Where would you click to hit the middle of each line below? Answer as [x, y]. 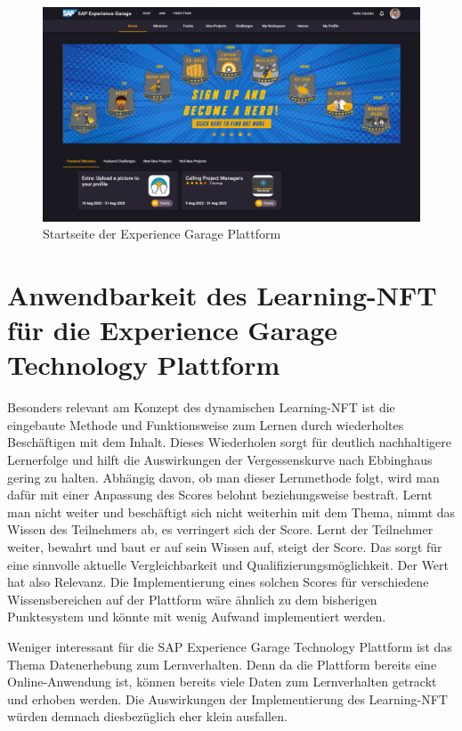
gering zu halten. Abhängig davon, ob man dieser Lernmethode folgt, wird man [223, 477]
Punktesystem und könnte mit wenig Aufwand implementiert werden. [197, 617]
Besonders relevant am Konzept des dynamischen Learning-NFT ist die [201, 407]
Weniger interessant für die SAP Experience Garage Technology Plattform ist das [230, 646]
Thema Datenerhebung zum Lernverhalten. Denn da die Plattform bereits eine [222, 664]
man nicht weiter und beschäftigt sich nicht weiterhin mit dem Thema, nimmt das [231, 512]
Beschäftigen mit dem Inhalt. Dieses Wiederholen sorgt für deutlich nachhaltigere [230, 442]
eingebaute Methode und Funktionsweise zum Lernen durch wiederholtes [206, 424]
